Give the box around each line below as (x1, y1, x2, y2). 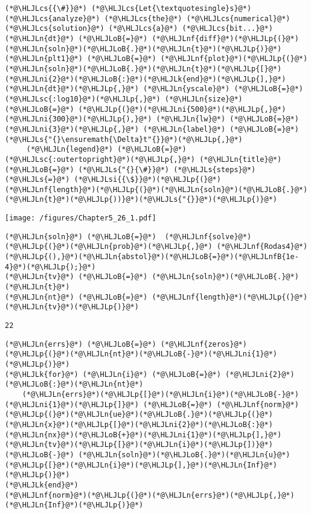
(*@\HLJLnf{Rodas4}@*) (216, 242, 308, 251)
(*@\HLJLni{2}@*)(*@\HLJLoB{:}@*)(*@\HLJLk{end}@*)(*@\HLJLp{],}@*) (5, 74, 286, 83)
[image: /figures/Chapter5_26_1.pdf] (5, 214, 156, 223)
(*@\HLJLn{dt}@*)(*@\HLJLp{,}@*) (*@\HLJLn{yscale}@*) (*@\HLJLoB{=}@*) (5, 85, 303, 94)
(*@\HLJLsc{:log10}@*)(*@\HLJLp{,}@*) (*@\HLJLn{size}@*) (5, 94, 243, 103)
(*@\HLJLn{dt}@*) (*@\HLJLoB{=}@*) (5, 34, 148, 43)
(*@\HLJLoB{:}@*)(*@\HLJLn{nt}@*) (5, 380, 144, 389)
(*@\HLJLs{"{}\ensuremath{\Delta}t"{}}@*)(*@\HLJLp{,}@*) (5, 135, 243, 144)
